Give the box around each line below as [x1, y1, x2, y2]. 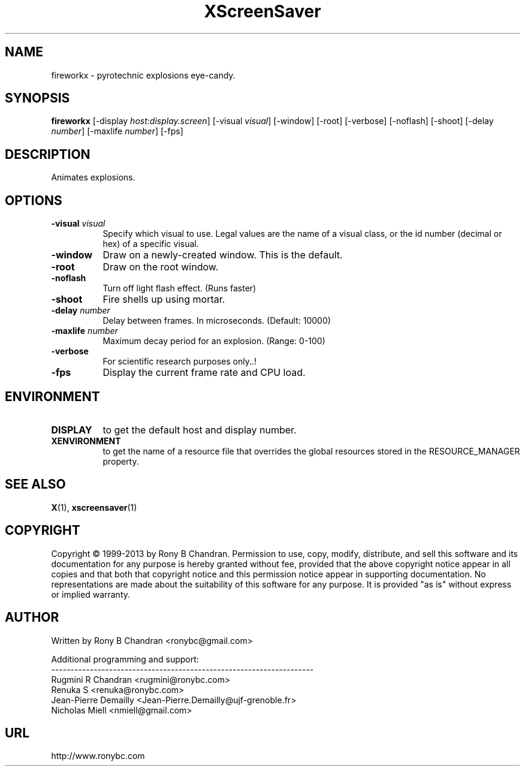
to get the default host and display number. [102, 423, 297, 436]
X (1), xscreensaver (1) [51, 502, 137, 513]
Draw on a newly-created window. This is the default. [102, 249, 343, 261]
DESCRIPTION [5, 146, 90, 162]
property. [102, 456, 139, 466]
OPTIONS [5, 192, 62, 208]
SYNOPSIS [5, 91, 70, 106]
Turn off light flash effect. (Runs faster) [102, 283, 257, 294]
